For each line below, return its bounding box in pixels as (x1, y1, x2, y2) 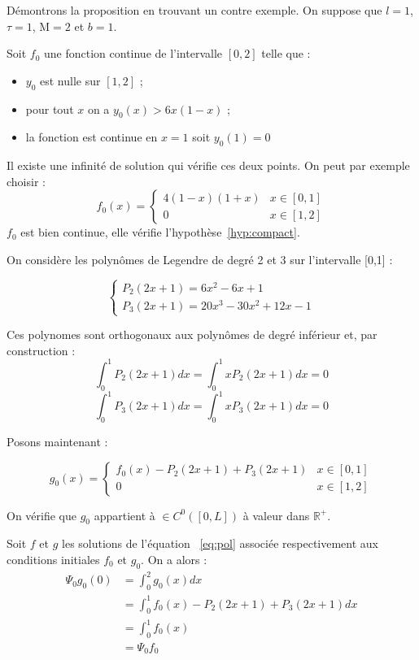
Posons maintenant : (7, 433, 108, 450)
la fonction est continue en (25, 128, 158, 145)
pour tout (25, 100, 74, 117)
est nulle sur (40, 72, 101, 89)
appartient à (94, 506, 155, 523)
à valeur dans (242, 506, 310, 523)
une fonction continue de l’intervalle (44, 45, 223, 62)
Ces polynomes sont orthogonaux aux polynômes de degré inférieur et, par (7, 326, 378, 343)
